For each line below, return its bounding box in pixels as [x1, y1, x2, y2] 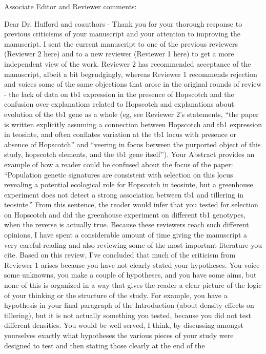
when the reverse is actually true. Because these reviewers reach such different [4, 219, 249, 230]
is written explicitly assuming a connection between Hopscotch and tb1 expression [4, 119, 262, 129]
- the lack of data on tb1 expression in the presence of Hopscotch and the [4, 88, 234, 99]
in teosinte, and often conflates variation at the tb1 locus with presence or [4, 129, 237, 140]
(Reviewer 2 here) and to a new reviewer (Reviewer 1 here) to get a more [4, 48, 234, 59]
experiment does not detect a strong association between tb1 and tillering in [4, 189, 244, 200]
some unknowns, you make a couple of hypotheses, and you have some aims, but [4, 269, 257, 280]
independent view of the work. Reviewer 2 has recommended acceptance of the [4, 58, 251, 69]
